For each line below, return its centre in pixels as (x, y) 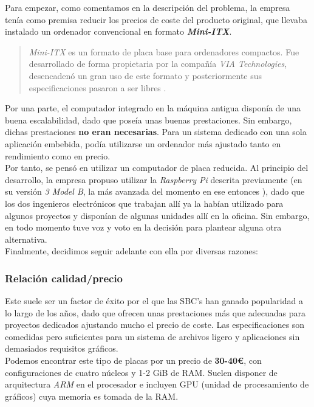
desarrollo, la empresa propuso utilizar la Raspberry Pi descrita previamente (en (154, 179)
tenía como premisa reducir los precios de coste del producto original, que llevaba (156, 19)
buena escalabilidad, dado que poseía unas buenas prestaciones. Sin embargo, (148, 120)
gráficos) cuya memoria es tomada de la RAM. (92, 396)
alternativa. (26, 239)
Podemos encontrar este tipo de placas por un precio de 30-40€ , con (133, 360)
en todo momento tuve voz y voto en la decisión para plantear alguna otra (143, 227)
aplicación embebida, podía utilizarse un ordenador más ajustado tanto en (143, 143)
